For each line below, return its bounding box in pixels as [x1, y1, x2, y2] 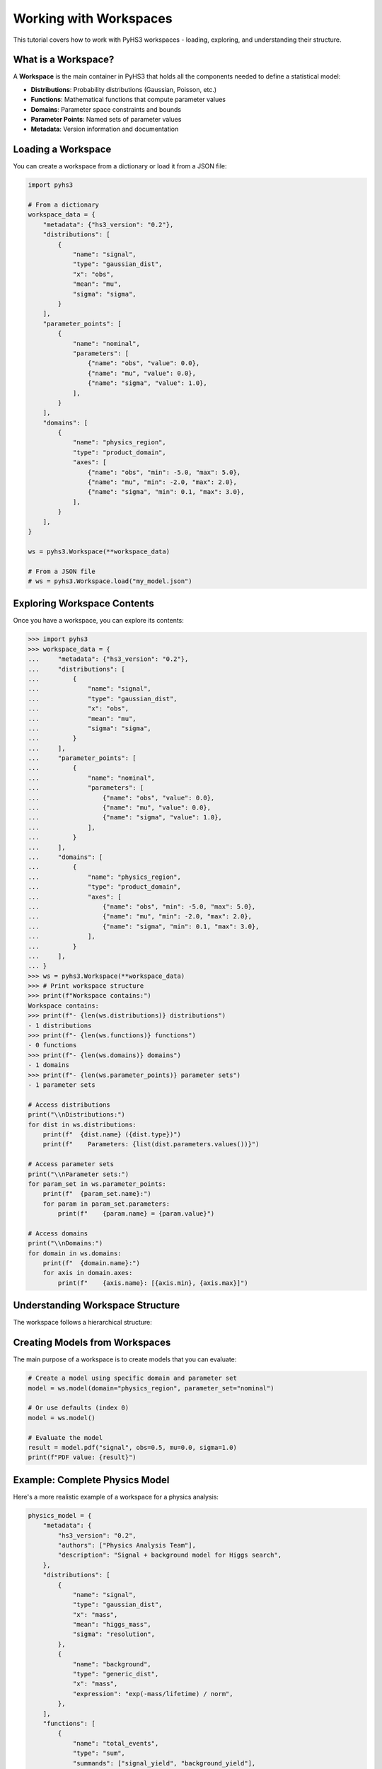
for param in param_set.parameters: [42, 1199, 170, 1208]
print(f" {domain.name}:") [42, 1260, 141, 1267]
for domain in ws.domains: [28, 1249, 122, 1257]
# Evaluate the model [28, 1434, 103, 1441]
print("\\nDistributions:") [28, 1111, 125, 1119]
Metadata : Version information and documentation [30, 125, 179, 134]
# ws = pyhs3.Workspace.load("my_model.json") [28, 577, 192, 585]
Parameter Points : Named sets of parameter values [30, 115, 182, 124]
